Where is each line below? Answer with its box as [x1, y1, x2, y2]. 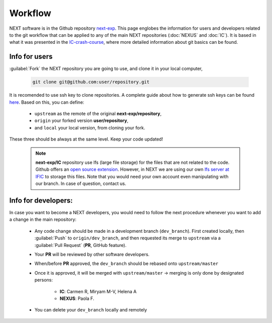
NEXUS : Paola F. [59, 295, 95, 301]
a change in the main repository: [9, 217, 77, 223]
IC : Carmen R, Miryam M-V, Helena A [59, 288, 137, 294]
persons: [34, 277, 53, 283]
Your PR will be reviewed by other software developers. [34, 251, 150, 257]
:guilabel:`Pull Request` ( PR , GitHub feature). [34, 242, 127, 248]
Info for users [9, 52, 53, 61]
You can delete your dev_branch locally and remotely [34, 307, 147, 313]
